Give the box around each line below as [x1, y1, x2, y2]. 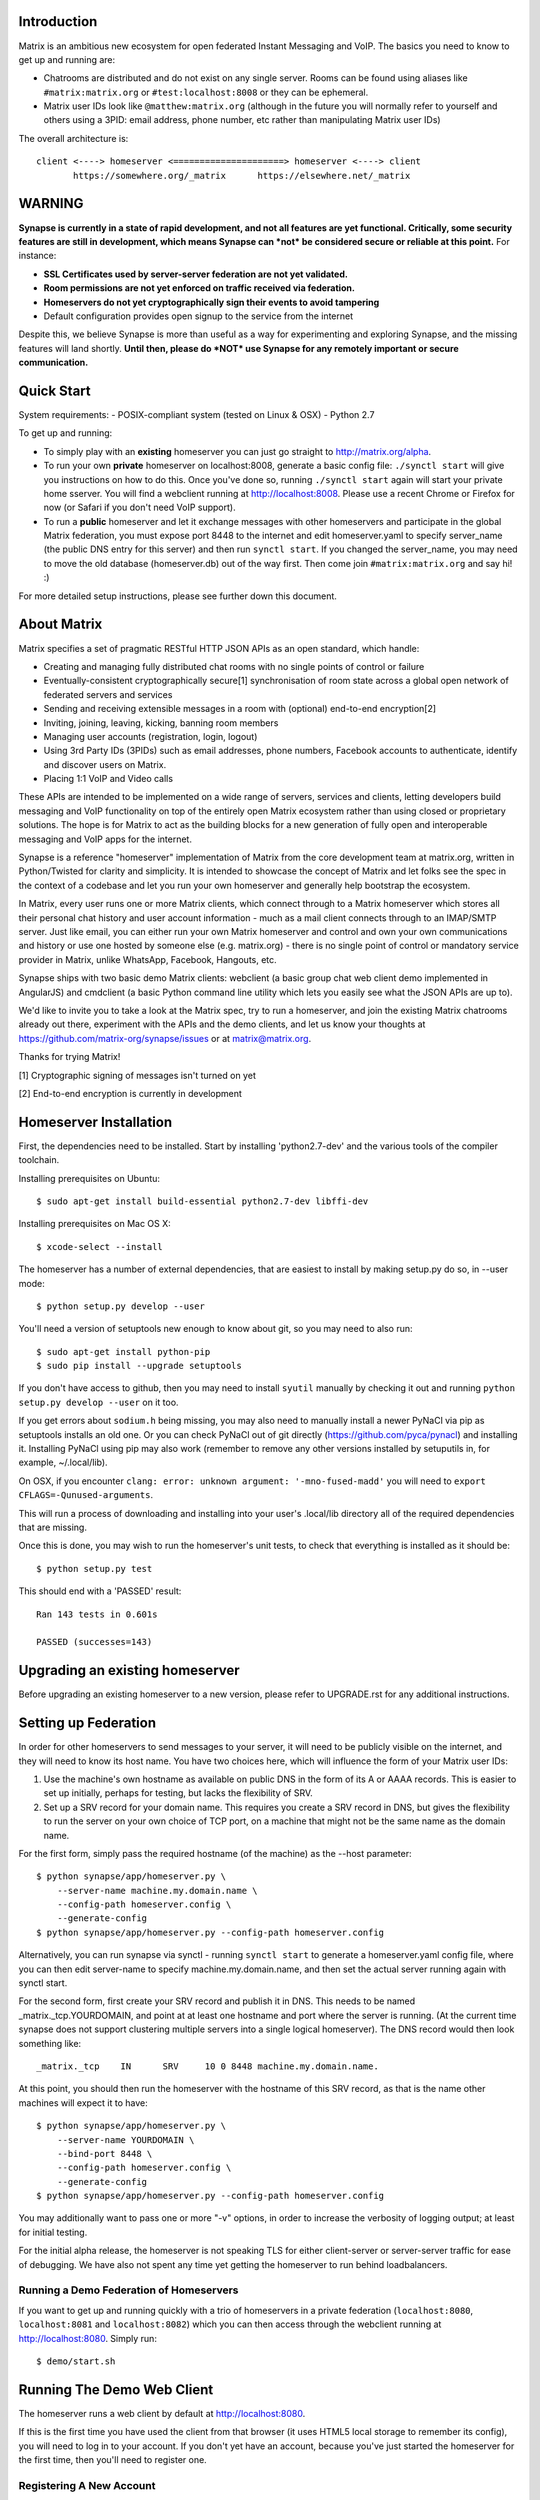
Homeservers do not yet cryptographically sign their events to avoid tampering [43, 296, 380, 308]
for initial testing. [18, 2226, 88, 2238]
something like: [18, 2037, 82, 2049]
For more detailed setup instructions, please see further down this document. [18, 590, 337, 602]
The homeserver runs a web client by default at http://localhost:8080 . [18, 2407, 306, 2419]
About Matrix [18, 616, 103, 633]
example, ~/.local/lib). [18, 1456, 109, 1469]
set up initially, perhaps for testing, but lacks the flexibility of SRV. [43, 1787, 314, 1799]
